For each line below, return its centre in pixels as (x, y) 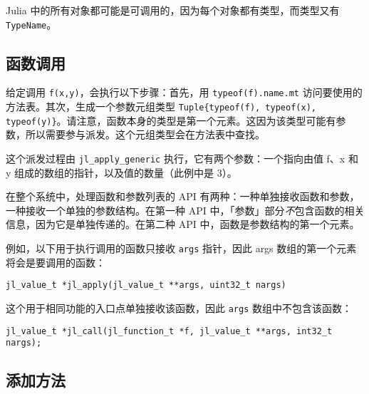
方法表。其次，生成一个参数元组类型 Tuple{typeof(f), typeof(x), (161, 107)
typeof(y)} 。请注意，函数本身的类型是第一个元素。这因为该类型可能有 (171, 120)
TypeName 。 (31, 24)
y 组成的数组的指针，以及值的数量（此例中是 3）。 (121, 172)
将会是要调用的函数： (56, 262)
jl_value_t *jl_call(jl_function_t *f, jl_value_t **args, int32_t (169, 331)
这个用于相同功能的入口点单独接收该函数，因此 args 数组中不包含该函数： (179, 307)
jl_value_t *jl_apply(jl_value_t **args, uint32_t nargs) (146, 285)
